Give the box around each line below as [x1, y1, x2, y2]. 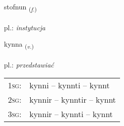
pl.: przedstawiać [4, 60, 54, 70]
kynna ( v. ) [4, 39, 34, 51]
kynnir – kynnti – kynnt [29, 108, 113, 120]
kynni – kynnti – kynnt [29, 79, 110, 91]
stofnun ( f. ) [4, 1, 37, 13]
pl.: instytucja [4, 22, 46, 32]
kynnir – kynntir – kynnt [29, 93, 116, 105]
